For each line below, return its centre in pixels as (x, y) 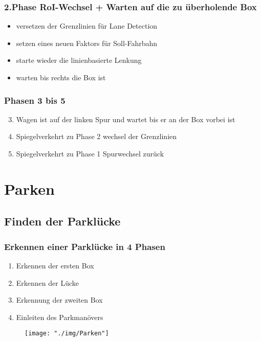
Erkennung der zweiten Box (59, 300)
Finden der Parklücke (62, 221)
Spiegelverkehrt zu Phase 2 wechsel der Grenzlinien (96, 136)
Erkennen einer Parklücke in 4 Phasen (85, 246)
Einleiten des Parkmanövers (60, 317)
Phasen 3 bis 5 (35, 100)
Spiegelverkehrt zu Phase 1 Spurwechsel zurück (90, 153)
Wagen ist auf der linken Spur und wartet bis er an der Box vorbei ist (126, 119)
